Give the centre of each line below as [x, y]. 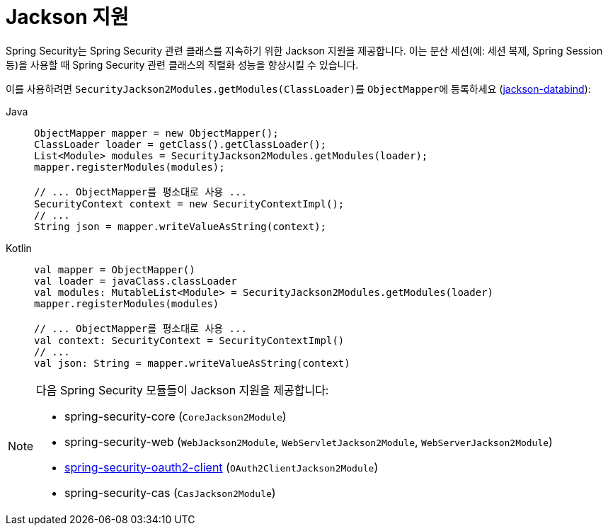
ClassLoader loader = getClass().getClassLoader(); [180, 144]
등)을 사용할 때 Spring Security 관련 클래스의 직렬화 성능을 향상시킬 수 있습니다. [182, 64]
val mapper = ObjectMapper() [115, 269]
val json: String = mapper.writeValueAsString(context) [192, 363]
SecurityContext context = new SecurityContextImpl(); [189, 204]
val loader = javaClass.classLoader [136, 281]
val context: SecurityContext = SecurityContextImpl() [189, 340]
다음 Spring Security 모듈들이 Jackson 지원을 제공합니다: [183, 390]
